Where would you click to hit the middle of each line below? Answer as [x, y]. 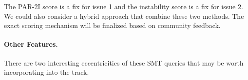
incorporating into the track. [47, 72]
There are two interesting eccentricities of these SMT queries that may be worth [124, 62]
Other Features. [31, 44]
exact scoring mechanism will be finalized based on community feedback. [112, 25]
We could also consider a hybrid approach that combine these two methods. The [124, 16]
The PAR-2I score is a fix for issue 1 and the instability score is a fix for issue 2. [124, 6]
